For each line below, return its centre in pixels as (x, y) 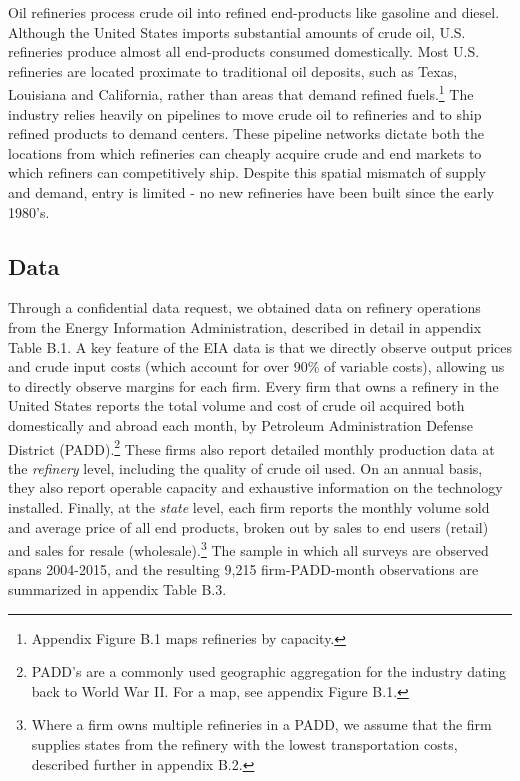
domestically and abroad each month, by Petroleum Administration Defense (241, 424)
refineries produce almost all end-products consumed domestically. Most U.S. (244, 51)
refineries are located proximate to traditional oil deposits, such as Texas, (233, 70)
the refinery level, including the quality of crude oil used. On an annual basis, (245, 467)
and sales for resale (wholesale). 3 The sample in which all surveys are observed (248, 548)
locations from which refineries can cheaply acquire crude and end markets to (245, 152)
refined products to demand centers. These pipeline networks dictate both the (246, 133)
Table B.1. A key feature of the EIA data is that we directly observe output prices (260, 346)
